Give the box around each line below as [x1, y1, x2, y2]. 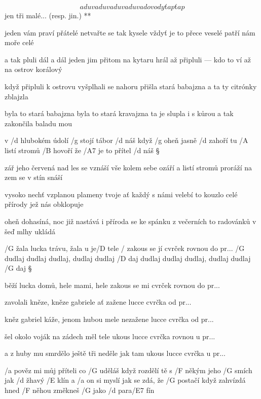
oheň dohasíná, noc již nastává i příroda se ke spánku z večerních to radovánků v [5, 215, 256, 226]
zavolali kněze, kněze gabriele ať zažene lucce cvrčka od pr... [5, 297, 192, 307]
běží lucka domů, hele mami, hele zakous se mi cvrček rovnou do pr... [5, 279, 220, 290]
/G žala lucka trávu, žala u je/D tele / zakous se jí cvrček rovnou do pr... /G [5, 243, 245, 253]
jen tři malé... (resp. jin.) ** [5, 10, 91, 20]
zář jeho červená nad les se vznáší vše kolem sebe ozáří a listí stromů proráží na [5, 162, 252, 172]
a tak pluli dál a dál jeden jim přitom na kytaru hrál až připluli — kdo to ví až [5, 54, 251, 64]
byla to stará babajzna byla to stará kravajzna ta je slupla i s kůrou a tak [5, 108, 234, 119]
